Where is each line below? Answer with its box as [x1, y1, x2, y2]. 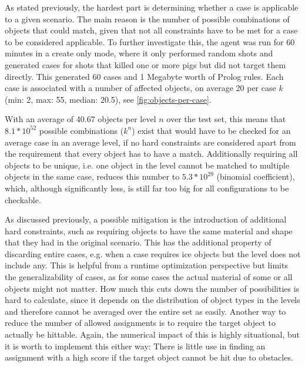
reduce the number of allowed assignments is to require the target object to [5, 317, 276, 329]
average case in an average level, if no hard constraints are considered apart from [5, 136, 296, 148]
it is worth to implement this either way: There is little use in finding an [5, 339, 266, 352]
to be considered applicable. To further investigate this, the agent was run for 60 [5, 35, 295, 48]
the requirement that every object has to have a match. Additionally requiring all [5, 147, 298, 160]
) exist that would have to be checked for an [132, 124, 291, 136]
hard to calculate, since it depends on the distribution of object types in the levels [5, 294, 300, 306]
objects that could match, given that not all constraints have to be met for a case [5, 24, 298, 36]
